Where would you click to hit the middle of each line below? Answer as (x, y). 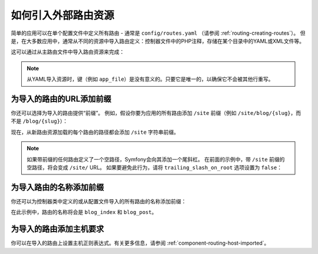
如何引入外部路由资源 (63, 15)
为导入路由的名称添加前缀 (57, 187)
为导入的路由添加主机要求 (57, 229)
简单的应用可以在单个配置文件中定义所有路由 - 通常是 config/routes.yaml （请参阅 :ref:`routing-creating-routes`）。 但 (158, 33)
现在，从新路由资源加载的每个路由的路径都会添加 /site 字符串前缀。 (95, 132)
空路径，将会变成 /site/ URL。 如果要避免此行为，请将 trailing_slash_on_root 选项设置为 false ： (155, 167)
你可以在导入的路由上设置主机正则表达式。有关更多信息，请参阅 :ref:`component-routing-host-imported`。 (140, 243)
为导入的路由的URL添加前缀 (61, 99)
